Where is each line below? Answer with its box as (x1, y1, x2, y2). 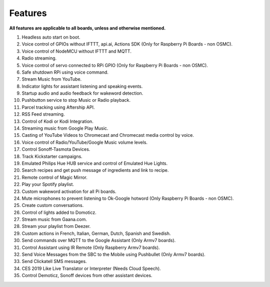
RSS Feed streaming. (21, 111, 65, 117)
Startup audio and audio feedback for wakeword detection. (21, 90, 143, 96)
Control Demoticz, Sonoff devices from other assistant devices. (21, 272, 152, 278)
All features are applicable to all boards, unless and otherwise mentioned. (9, 25, 166, 31)
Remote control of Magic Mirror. (21, 174, 87, 180)
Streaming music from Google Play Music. (21, 125, 108, 131)
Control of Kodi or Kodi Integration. (21, 118, 93, 124)
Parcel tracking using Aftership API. (21, 104, 95, 110)
